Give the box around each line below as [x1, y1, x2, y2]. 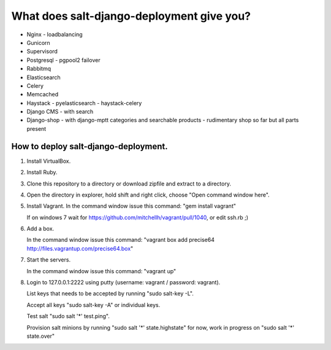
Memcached [26, 91, 59, 98]
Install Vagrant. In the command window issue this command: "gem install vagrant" [26, 203, 236, 210]
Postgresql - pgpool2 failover [26, 56, 101, 64]
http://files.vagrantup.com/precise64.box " [26, 244, 134, 252]
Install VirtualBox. [26, 157, 71, 165]
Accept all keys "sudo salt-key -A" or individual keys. [26, 301, 161, 308]
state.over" [26, 332, 55, 340]
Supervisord [26, 48, 58, 55]
